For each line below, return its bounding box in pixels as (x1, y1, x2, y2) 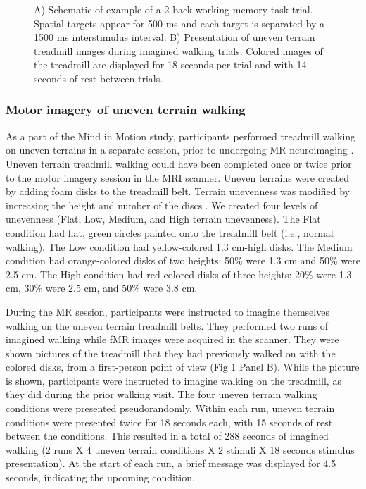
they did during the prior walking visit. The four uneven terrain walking (6, 387, 317, 402)
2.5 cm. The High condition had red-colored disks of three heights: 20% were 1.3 (6, 266, 352, 281)
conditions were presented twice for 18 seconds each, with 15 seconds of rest (6, 414, 333, 429)
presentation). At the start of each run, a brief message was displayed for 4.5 (6, 456, 336, 471)
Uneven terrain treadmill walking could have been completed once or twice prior (6, 156, 352, 171)
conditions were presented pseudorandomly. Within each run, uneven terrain (6, 401, 335, 416)
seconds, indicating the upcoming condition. (6, 470, 195, 485)
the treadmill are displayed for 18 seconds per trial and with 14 (34, 57, 307, 72)
